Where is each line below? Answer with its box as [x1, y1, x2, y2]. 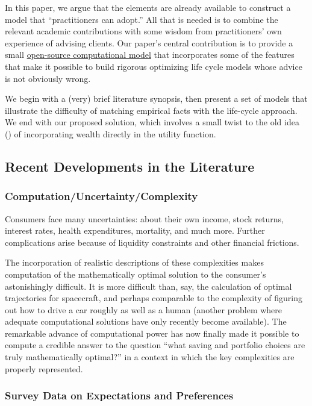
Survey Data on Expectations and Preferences [5, 388, 234, 403]
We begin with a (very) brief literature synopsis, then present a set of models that [5, 92, 308, 105]
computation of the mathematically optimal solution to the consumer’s [5, 267, 266, 280]
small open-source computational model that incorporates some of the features [5, 48, 295, 61]
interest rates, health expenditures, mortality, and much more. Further [5, 224, 265, 237]
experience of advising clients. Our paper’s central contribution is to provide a [5, 36, 293, 49]
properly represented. [5, 362, 83, 375]
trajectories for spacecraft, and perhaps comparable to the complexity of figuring [5, 292, 303, 304]
